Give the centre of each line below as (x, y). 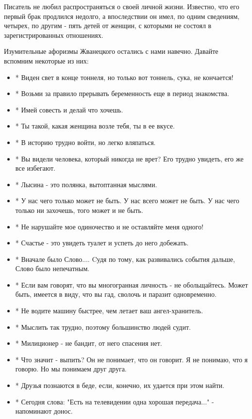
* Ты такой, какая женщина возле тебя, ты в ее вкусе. (95, 126)
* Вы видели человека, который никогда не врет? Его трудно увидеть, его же (129, 158)
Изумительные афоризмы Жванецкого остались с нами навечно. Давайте (111, 51)
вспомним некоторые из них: (46, 60)
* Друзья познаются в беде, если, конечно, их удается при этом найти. (120, 385)
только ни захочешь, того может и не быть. (79, 210)
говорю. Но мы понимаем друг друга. (71, 369)
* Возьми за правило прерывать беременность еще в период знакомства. (122, 93)
